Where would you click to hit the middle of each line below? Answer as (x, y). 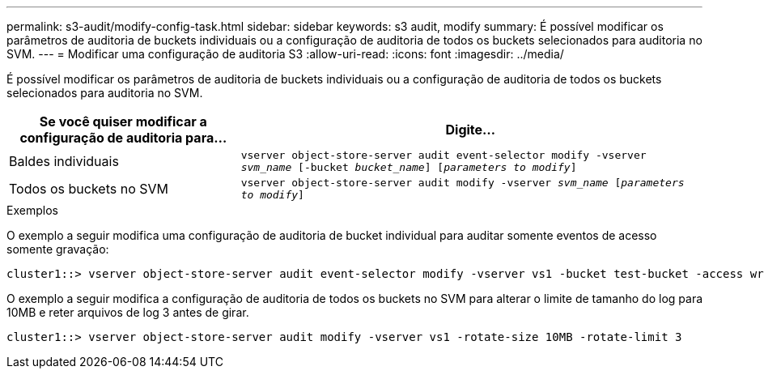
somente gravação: (58, 249)
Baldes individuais (64, 161)
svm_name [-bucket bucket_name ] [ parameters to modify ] (409, 167)
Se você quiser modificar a (123, 121)
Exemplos (32, 210)
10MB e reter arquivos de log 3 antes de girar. (128, 312)
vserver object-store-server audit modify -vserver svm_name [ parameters (463, 183)
